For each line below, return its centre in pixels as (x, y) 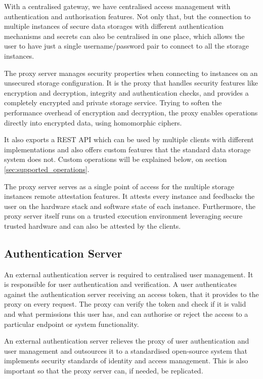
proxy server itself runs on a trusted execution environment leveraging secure (123, 216)
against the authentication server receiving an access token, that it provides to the (131, 294)
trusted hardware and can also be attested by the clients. (93, 225)
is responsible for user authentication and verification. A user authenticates (120, 284)
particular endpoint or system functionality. (72, 324)
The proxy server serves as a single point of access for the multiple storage (119, 186)
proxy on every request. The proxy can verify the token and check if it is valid (125, 304)
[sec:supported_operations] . (47, 169)
